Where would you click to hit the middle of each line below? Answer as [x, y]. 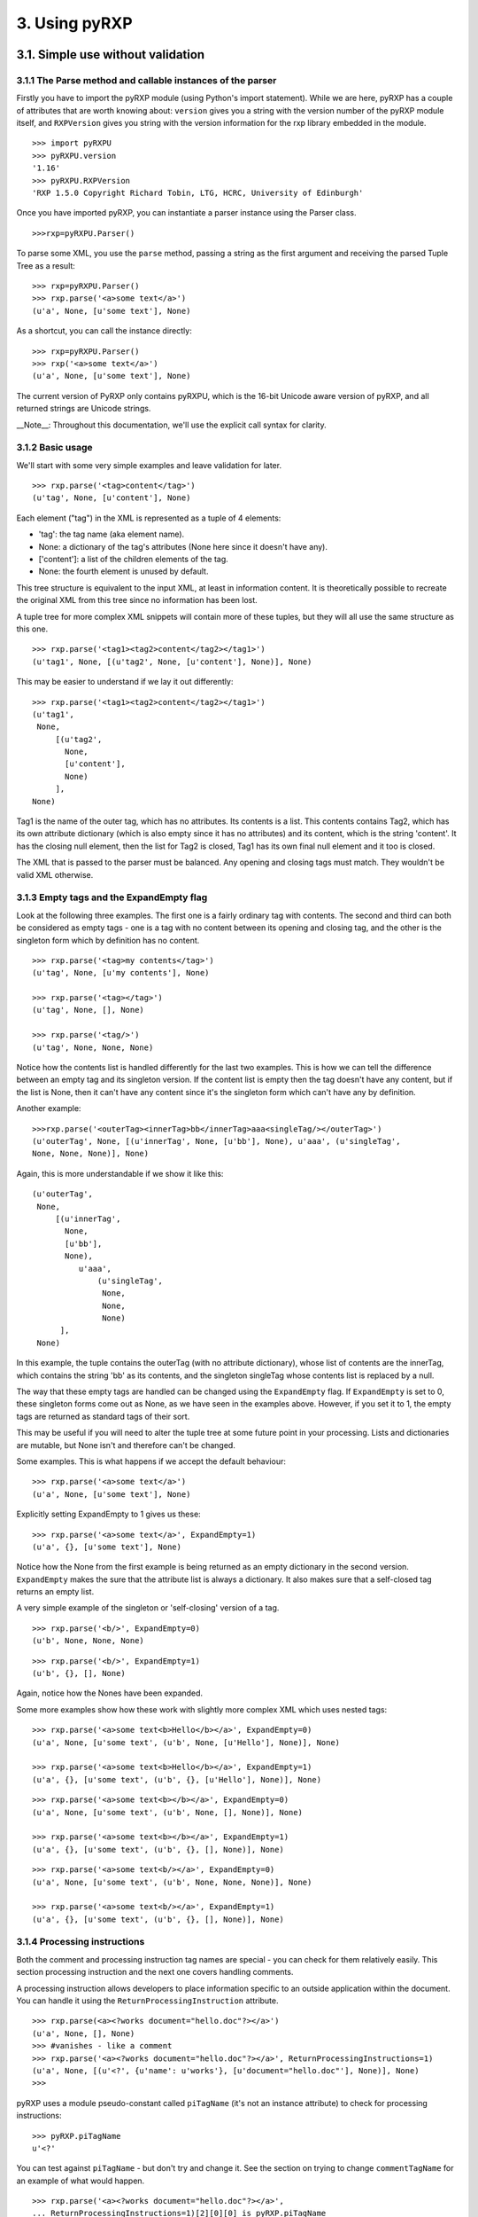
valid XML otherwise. [55, 874]
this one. [32, 629]
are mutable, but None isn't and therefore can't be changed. [126, 1445]
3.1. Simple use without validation [111, 55]
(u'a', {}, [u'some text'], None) [107, 1547]
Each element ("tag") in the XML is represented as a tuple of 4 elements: [149, 518]
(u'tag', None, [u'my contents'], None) [121, 973]
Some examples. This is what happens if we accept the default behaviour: [151, 1461]
